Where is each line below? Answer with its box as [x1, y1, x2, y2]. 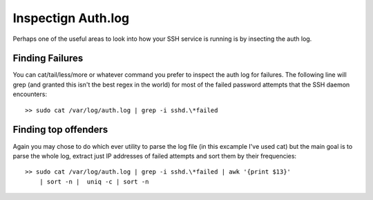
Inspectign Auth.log [12, 10, 130, 26]
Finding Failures [12, 53, 84, 64]
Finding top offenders [12, 124, 108, 136]
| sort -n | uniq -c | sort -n [39, 177, 149, 185]
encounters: [12, 90, 48, 98]
